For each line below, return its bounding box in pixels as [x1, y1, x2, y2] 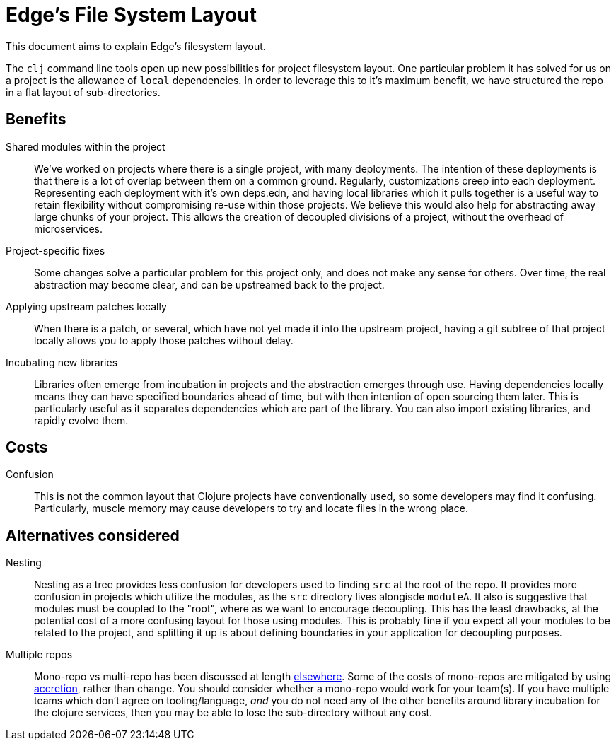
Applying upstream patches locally [6, 300, 167, 313]
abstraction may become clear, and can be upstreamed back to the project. [34, 278, 385, 291]
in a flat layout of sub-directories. [6, 86, 161, 98]
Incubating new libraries [6, 356, 118, 368]
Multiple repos [6, 648, 73, 661]
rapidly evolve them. [34, 414, 129, 426]
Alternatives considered [6, 526, 180, 544]
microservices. [34, 222, 103, 235]
